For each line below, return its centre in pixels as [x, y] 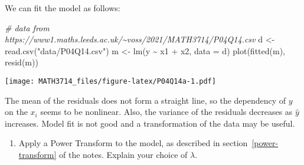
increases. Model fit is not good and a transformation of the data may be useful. [150, 123]
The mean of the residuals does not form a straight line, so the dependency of [146, 100]
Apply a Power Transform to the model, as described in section [133, 143]
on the [16, 112]
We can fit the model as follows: [63, 8]
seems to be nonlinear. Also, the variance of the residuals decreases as [166, 112]
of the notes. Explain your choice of [123, 154]
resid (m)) [22, 62]
